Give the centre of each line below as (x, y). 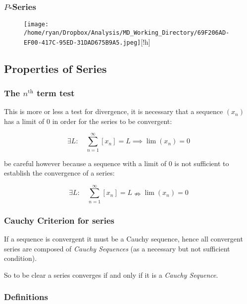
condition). (21, 258)
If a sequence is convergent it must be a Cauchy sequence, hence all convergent (123, 239)
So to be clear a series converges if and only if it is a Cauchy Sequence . (111, 274)
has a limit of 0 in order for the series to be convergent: (88, 121)
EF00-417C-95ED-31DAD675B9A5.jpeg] (82, 42)
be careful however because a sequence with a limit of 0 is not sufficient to (117, 163)
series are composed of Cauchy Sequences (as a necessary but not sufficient (117, 248)
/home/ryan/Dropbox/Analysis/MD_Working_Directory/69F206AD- (127, 32)
